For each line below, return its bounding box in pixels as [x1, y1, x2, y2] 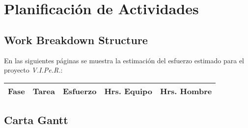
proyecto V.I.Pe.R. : [4, 65, 63, 75]
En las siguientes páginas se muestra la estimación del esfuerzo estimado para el [4, 55, 244, 65]
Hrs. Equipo [104, 85, 153, 97]
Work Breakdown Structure [4, 32, 148, 47]
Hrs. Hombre [160, 85, 212, 97]
